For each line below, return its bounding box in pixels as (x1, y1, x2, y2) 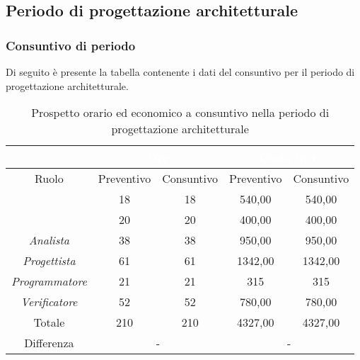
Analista (28, 232, 70, 249)
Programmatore (11, 273, 87, 290)
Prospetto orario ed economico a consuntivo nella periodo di (31, 104, 330, 121)
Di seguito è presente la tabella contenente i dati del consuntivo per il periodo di (6, 64, 355, 79)
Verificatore (21, 293, 78, 310)
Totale (33, 314, 65, 331)
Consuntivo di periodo (6, 36, 136, 54)
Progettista (23, 252, 76, 269)
